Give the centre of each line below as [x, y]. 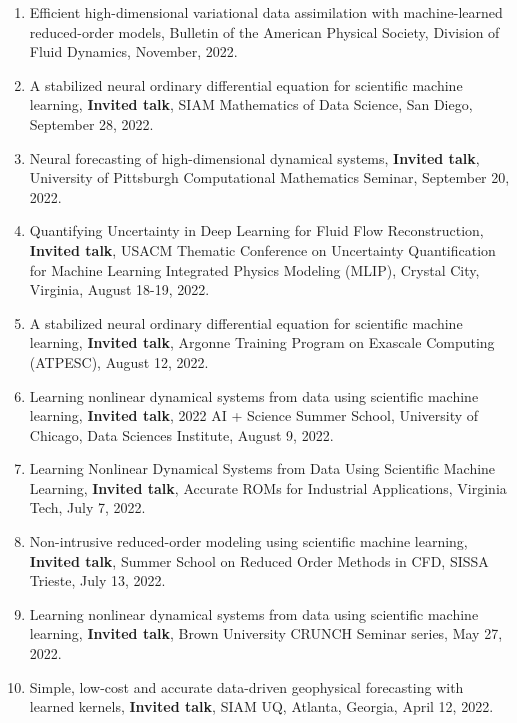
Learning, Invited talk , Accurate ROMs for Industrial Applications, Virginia [268, 487]
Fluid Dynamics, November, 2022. [133, 51]
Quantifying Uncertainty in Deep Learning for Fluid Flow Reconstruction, [256, 230]
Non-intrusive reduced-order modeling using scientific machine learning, [248, 541]
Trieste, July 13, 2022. [97, 580]
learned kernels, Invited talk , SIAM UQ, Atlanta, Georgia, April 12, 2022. [261, 706]
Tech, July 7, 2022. [87, 507]
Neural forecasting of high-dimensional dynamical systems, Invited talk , [254, 157]
